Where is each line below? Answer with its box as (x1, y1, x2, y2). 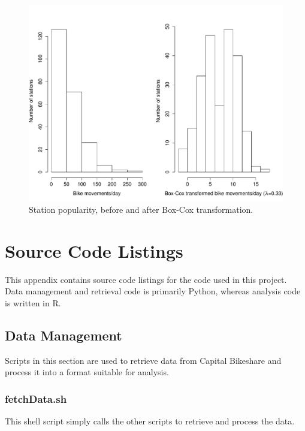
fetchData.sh (5, 391, 67, 406)
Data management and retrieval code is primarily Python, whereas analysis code (5, 285, 301, 297)
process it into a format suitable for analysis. (5, 366, 169, 378)
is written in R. (5, 297, 61, 309)
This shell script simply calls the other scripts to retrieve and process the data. (5, 415, 295, 427)
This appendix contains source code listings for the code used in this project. (5, 273, 287, 285)
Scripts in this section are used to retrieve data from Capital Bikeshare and (5, 354, 282, 366)
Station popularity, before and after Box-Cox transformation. (29, 203, 253, 216)
